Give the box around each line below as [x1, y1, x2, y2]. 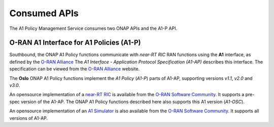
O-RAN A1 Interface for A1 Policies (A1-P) [9, 38, 141, 47]
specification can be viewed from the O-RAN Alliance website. [9, 66, 140, 72]
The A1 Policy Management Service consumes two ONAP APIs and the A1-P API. [9, 25, 178, 31]
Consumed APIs [9, 8, 79, 19]
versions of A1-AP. [9, 115, 48, 121]
